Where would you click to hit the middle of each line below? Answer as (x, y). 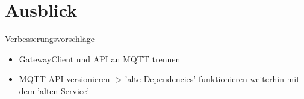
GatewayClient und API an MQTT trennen (100, 58)
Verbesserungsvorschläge (50, 39)
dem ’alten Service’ (54, 90)
